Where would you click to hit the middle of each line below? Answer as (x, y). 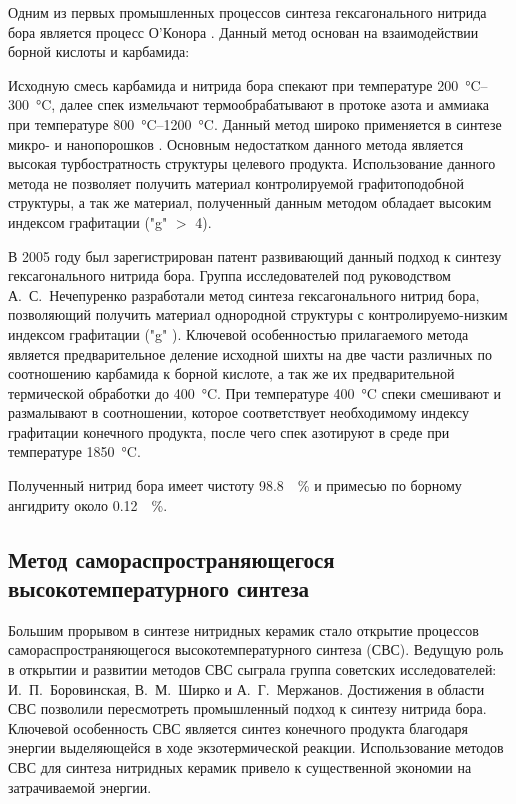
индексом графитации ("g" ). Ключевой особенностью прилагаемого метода (238, 333)
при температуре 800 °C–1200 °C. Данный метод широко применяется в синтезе (255, 123)
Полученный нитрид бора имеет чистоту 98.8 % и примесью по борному (235, 485)
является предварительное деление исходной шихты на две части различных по (250, 353)
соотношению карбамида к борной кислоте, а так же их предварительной (231, 373)
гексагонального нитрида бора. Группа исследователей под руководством (229, 275)
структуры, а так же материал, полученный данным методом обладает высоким (250, 202)
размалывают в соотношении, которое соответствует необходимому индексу (238, 412)
